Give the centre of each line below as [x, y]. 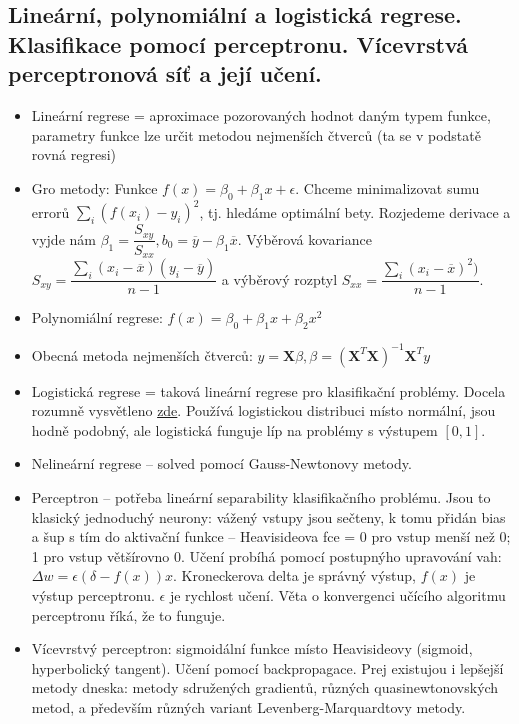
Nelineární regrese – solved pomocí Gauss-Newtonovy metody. [221, 463]
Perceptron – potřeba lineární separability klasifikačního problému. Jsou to [261, 497]
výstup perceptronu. [93, 594]
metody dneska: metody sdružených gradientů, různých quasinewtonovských [265, 687]
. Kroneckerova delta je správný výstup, [294, 575]
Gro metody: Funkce [94, 187]
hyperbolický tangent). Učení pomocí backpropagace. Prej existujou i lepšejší [267, 667]
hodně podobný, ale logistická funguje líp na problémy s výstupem [234, 429]
